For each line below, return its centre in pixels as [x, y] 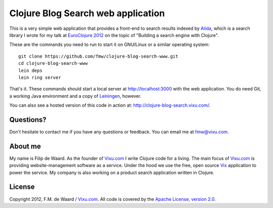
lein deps [30, 70]
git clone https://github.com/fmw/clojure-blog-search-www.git [98, 56]
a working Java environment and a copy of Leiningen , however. [75, 96]
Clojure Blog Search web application [87, 13]
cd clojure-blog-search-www [53, 64]
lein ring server [40, 77]
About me [25, 146]
